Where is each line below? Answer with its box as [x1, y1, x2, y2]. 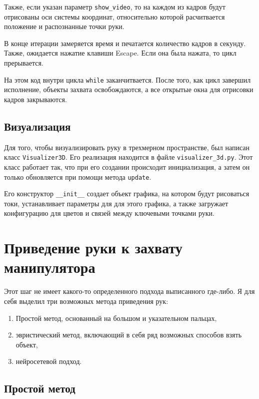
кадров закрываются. [4, 94, 67, 104]
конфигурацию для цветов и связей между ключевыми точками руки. [4, 208, 214, 218]
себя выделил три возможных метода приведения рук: [4, 295, 168, 306]
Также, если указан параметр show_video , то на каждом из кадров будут [4, 2, 225, 12]
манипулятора [4, 257, 95, 277]
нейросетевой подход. [15, 356, 82, 366]
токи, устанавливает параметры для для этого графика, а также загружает [4, 198, 228, 208]
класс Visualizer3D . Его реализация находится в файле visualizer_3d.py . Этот [4, 152, 253, 162]
